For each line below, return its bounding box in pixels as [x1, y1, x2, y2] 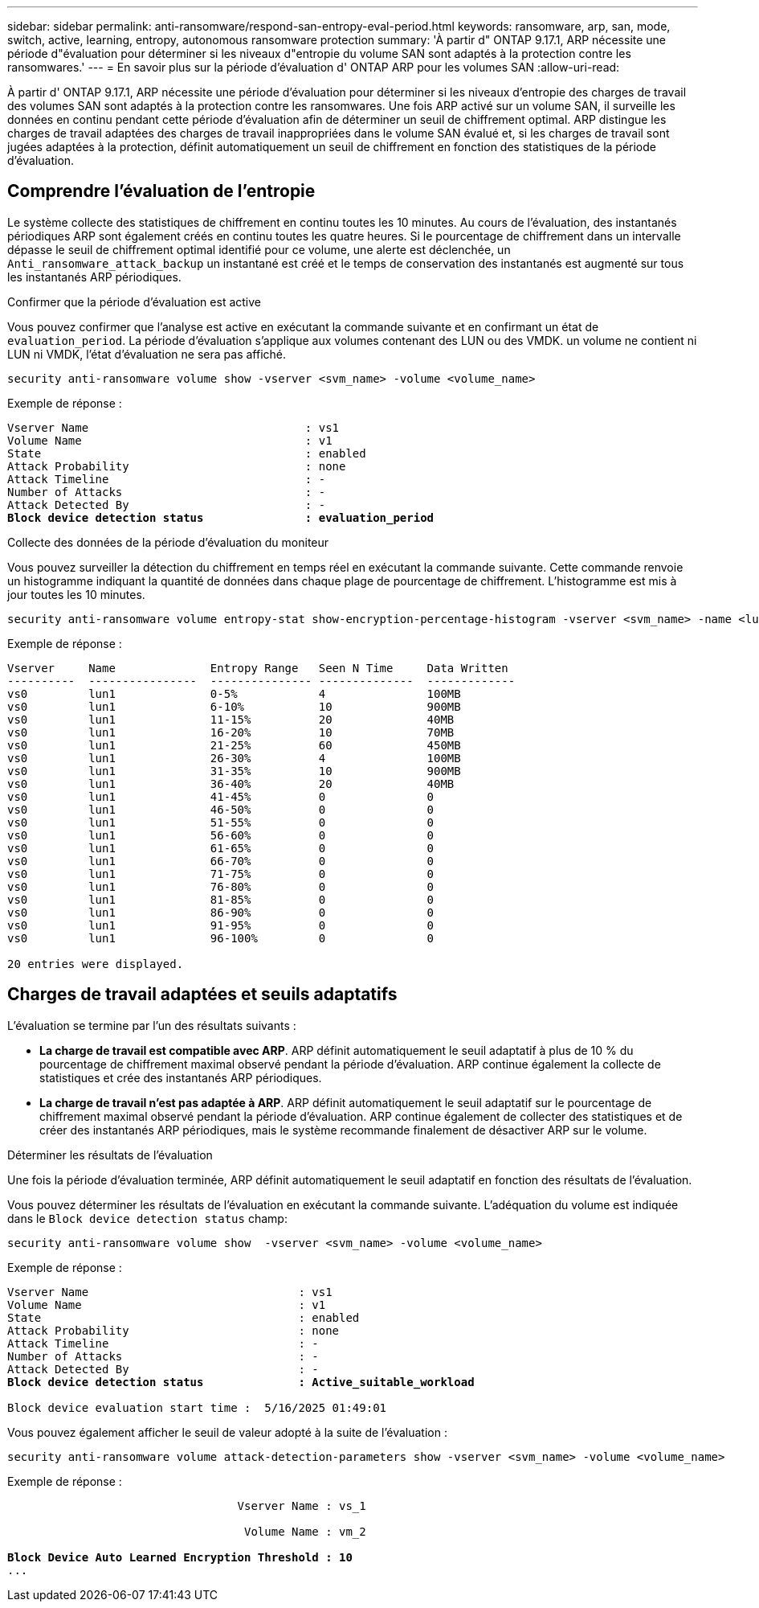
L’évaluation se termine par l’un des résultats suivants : [7, 1018, 296, 1032]
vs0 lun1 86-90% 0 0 [7, 905, 435, 919]
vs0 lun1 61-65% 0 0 [7, 841, 435, 855]
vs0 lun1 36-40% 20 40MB [7, 777, 455, 790]
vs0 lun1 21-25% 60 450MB [7, 738, 461, 752]
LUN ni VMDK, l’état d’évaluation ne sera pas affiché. [7, 347, 286, 361]
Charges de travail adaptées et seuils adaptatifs [7, 984, 398, 1005]
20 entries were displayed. [7, 957, 184, 970]
